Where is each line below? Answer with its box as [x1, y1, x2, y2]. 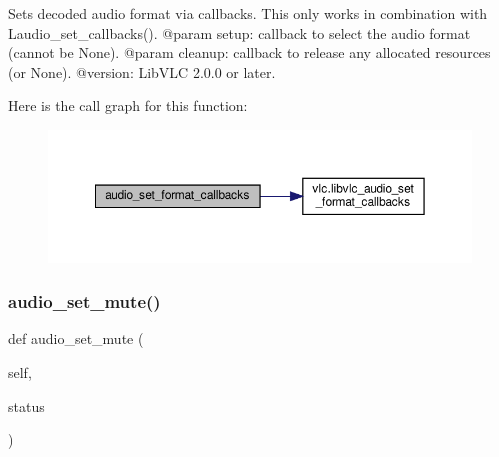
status [8, 395, 45, 416]
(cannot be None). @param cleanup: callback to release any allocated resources [8, 42, 491, 63]
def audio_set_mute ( [8, 328, 144, 349]
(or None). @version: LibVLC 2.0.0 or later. [8, 61, 276, 82]
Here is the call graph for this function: [8, 95, 248, 116]
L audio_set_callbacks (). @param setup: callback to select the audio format [8, 22, 471, 43]
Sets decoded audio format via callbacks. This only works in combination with [8, 3, 488, 23]
